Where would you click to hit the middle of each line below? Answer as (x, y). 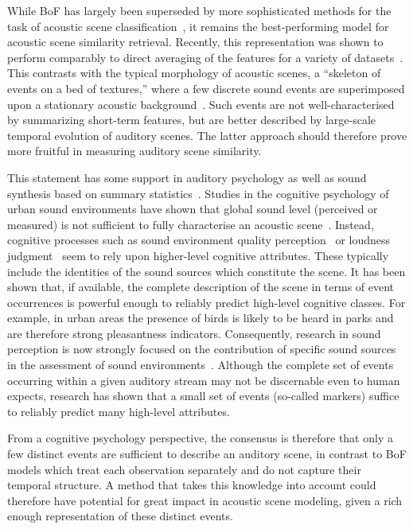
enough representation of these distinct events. (120, 516)
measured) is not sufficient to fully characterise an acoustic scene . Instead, (191, 224)
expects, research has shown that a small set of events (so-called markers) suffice (203, 396)
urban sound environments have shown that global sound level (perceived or (193, 209)
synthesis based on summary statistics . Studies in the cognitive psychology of (198, 193)
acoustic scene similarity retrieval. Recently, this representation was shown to (195, 42)
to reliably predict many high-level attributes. (119, 411)
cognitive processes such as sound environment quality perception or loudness (199, 240)
